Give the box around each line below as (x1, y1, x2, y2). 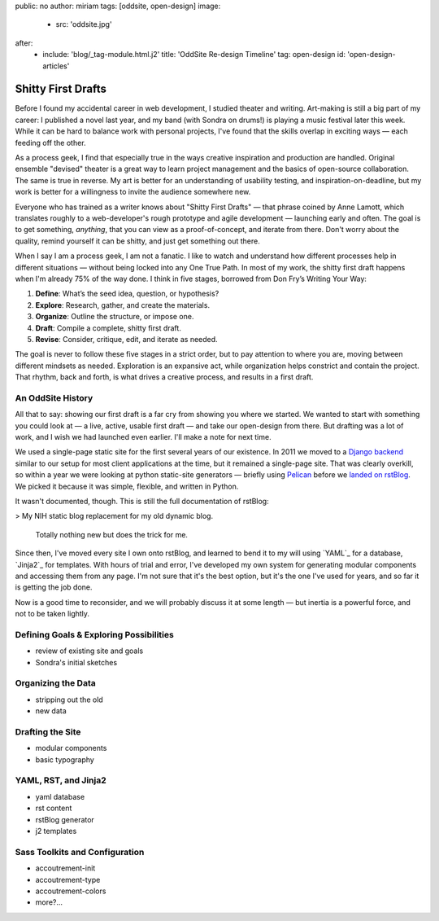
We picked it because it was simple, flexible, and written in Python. (15, 481, 239, 491)
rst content (35, 803, 72, 814)
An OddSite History (15, 392, 93, 403)
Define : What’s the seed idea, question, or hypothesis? (35, 289, 219, 299)
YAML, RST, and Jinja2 (15, 774, 107, 786)
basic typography (35, 754, 95, 765)
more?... (35, 897, 63, 907)
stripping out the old (35, 695, 103, 704)
